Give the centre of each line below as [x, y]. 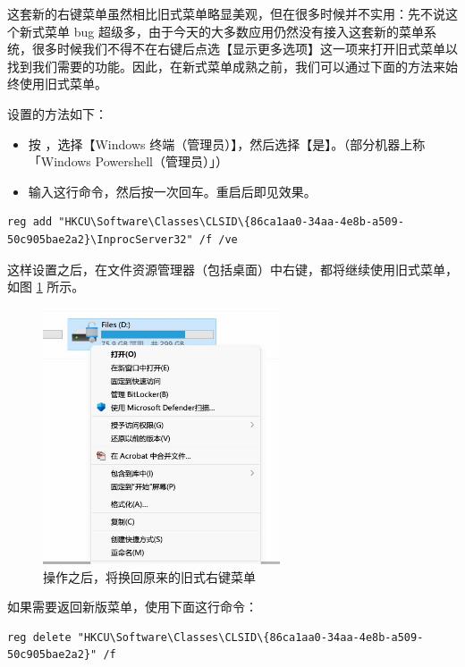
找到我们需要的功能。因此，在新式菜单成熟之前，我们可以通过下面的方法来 [226, 66]
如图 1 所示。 [46, 287]
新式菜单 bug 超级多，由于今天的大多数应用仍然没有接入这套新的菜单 [221, 31]
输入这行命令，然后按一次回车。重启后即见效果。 [172, 191]
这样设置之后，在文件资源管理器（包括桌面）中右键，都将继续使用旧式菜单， [232, 269]
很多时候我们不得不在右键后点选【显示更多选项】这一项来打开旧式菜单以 [245, 49]
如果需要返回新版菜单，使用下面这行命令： [132, 607]
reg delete [39, 637]
